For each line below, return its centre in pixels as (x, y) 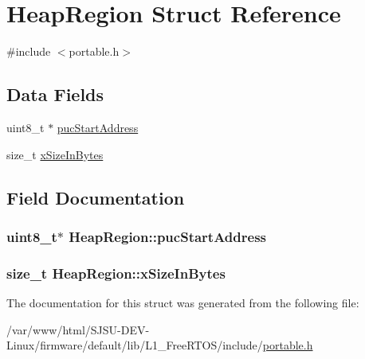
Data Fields (55, 94)
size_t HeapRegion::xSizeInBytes (116, 273)
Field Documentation (96, 197)
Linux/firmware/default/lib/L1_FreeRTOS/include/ (135, 345)
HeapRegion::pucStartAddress (167, 236)
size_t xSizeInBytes (55, 154)
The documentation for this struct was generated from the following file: (183, 302)
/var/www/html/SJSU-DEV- (78, 329)
